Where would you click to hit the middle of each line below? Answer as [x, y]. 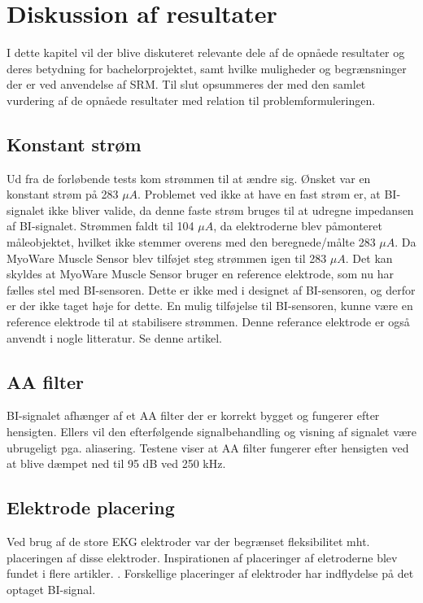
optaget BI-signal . [51, 589]
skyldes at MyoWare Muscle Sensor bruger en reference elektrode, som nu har [200, 274]
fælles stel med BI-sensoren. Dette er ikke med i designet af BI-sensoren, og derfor [211, 289]
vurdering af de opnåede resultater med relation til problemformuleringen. [191, 100]
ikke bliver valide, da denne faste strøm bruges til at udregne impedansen [231, 210]
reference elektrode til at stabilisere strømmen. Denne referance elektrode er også [208, 322]
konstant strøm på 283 [63, 194]
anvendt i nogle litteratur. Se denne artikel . [114, 337]
